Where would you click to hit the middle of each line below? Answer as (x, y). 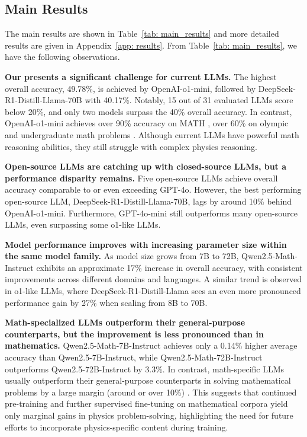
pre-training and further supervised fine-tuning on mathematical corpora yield (146, 403)
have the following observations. (62, 57)
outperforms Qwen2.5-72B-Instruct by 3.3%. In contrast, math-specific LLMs (145, 369)
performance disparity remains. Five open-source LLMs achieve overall (141, 178)
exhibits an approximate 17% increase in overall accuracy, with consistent (169, 267)
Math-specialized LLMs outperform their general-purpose (125, 322)
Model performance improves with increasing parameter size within (146, 244)
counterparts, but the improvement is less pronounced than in (134, 334)
